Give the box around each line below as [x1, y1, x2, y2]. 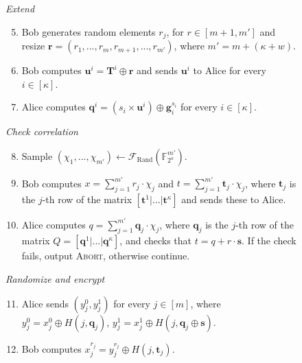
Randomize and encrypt [5, 272, 105, 286]
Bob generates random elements [21, 24, 156, 38]
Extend [5, 1, 35, 15]
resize [21, 38, 45, 53]
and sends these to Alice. [181, 192, 286, 207]
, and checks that [119, 233, 192, 248]
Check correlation [5, 124, 78, 139]
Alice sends [21, 296, 69, 310]
